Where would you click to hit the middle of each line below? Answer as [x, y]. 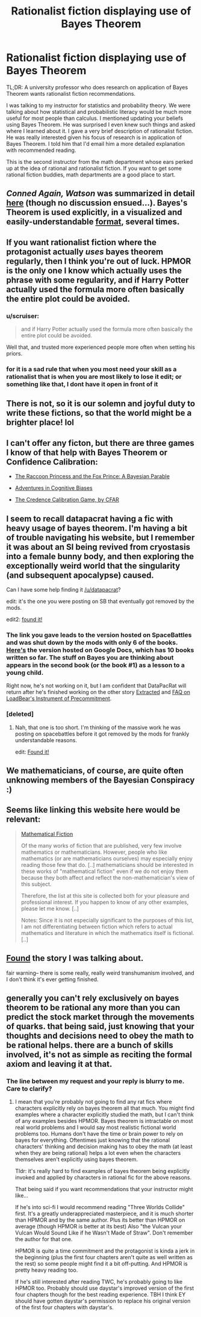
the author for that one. [44, 1239]
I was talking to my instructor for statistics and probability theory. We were [98, 105]
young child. [25, 672]
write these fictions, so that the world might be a [99, 413]
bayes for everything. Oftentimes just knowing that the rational [92, 1140]
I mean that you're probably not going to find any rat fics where [94, 1102]
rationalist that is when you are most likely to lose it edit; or [94, 377]
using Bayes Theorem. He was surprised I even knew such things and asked [101, 124]
